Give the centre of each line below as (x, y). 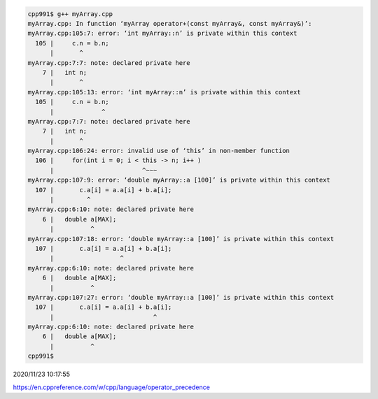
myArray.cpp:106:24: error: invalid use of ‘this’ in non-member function (159, 151)
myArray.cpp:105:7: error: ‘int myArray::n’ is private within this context (162, 34)
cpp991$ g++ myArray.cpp (70, 14)
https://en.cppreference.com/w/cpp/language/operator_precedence (111, 387)
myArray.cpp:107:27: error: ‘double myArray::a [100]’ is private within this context (181, 297)
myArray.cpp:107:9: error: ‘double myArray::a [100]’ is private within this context (179, 180)
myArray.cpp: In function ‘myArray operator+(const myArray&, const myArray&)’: (170, 23)
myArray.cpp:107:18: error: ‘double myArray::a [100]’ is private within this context (181, 239)
